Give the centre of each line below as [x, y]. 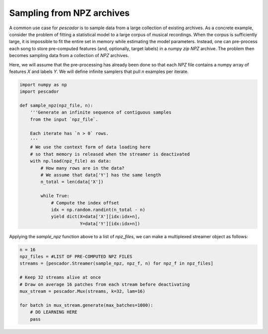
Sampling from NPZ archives [69, 13]
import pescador [39, 92]
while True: [55, 196]
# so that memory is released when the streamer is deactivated [110, 154]
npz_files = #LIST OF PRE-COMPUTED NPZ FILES [76, 257]
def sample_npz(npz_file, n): [56, 106]
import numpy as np [43, 85]
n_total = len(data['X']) [72, 182]
